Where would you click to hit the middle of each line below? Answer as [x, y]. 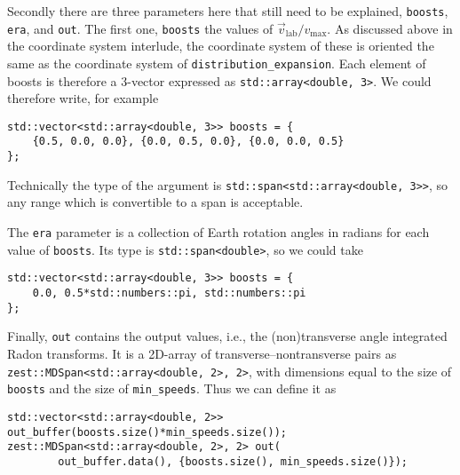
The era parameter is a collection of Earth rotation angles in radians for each [218, 232]
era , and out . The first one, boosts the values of [140, 28]
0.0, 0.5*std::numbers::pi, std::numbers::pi [169, 293]
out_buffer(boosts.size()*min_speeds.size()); [147, 432]
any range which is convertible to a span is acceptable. [155, 202]
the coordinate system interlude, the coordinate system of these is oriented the [221, 46]
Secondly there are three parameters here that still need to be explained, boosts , [228, 11]
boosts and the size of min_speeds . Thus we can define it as [172, 388]
